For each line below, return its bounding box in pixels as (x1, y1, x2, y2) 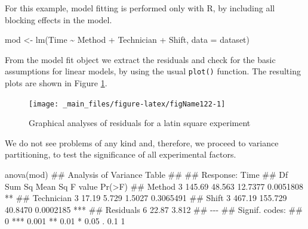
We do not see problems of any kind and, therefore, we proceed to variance (5, 136, 279, 149)
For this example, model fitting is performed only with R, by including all (5, 2, 275, 14)
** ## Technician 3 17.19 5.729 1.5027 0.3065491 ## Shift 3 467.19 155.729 (5, 192, 287, 204)
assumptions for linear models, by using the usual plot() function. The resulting (5, 65, 301, 77)
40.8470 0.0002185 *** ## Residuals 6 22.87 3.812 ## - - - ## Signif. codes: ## (5, 203, 303, 215)
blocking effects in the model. (5, 13, 112, 26)
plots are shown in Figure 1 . (5, 77, 107, 89)
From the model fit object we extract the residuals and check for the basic (5, 53, 276, 65)
